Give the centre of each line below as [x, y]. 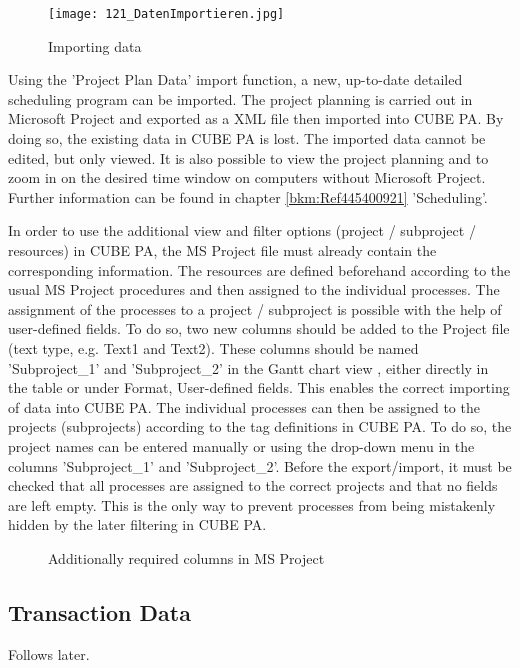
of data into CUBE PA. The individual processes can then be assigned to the [244, 406]
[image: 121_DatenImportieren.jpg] [166, 14]
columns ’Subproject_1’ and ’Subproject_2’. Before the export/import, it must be [260, 465]
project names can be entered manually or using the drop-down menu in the [241, 445]
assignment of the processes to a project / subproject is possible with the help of [255, 308]
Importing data [95, 45]
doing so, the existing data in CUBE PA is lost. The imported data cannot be [247, 138]
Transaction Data [99, 611]
